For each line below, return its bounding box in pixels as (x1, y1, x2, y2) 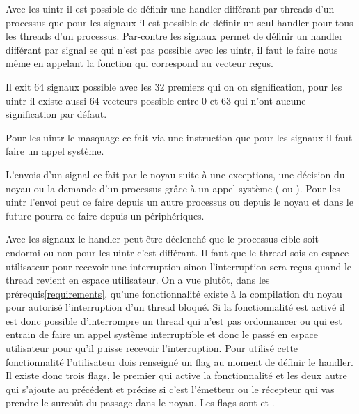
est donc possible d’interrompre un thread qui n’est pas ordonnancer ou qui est (6, 313, 342, 328)
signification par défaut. (6, 107, 107, 121)
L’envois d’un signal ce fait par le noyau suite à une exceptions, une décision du (6, 167, 345, 181)
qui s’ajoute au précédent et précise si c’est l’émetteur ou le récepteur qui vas (6, 381, 335, 396)
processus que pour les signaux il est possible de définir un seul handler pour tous (6, 15, 353, 29)
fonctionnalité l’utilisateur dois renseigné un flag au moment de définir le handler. (6, 354, 353, 369)
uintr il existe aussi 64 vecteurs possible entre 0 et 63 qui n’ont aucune (6, 93, 306, 107)
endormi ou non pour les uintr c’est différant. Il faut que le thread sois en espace (6, 245, 349, 259)
